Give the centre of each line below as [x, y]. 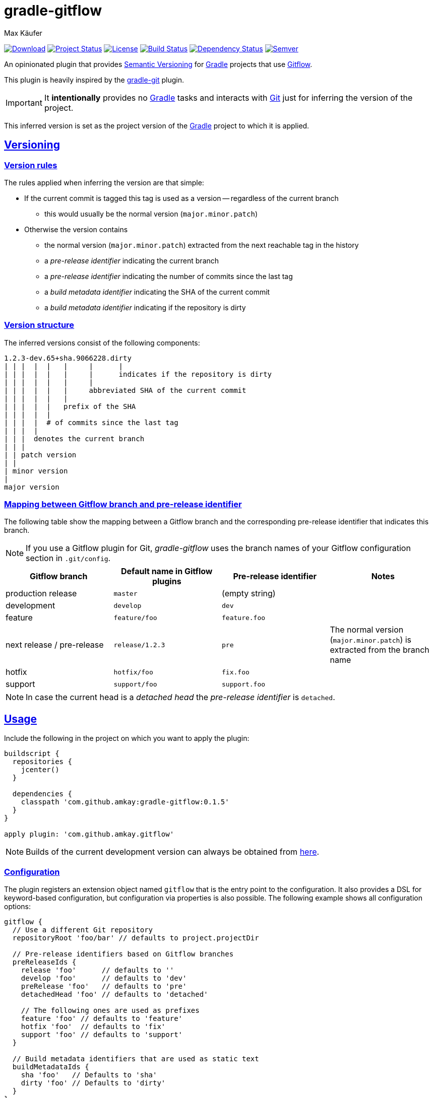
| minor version [36, 471]
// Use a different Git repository [83, 930]
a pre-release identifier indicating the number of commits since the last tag [169, 276]
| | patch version [40, 455]
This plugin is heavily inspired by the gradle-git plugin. [94, 80]
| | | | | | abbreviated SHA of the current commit [125, 390]
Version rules [31, 165]
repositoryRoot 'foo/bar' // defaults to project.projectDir [136, 938]
